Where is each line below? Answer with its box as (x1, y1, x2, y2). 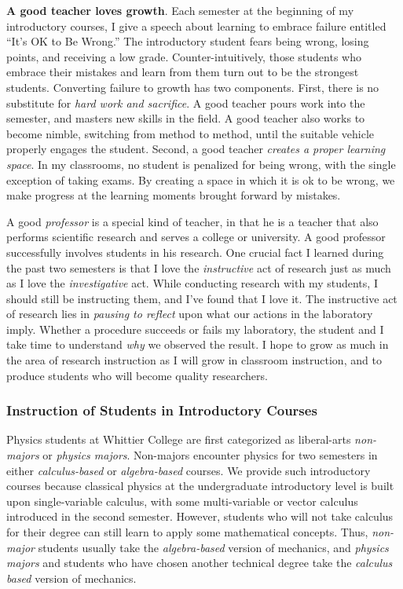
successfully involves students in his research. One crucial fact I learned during (6, 243, 384, 260)
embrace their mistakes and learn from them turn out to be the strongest (6, 64, 359, 80)
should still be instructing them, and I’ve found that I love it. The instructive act (6, 290, 398, 306)
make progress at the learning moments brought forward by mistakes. (6, 187, 341, 203)
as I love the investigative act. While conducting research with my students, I (6, 275, 378, 291)
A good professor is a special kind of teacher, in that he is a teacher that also (6, 213, 379, 229)
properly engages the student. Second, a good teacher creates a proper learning (6, 141, 386, 157)
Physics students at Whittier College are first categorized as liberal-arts (6, 431, 351, 448)
